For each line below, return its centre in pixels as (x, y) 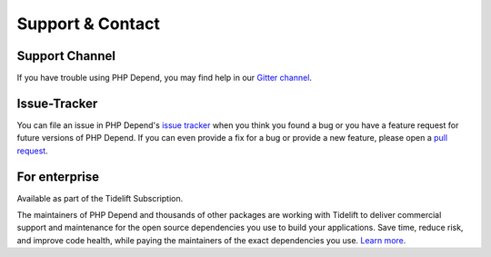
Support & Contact (89, 24)
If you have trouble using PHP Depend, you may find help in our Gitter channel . (165, 78)
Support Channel (66, 56)
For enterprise (58, 177)
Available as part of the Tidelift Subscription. (100, 198)
